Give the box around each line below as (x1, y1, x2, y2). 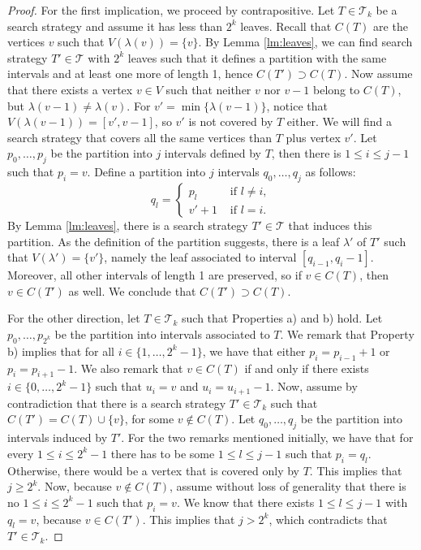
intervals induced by (7, 429, 108, 446)
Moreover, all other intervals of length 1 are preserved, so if (7, 266, 302, 284)
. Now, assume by (270, 378, 358, 395)
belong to (312, 80, 360, 97)
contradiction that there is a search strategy (7, 394, 226, 411)
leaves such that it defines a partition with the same (127, 49, 387, 66)
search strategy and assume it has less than (7, 17, 223, 34)
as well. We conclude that (68, 282, 196, 299)
